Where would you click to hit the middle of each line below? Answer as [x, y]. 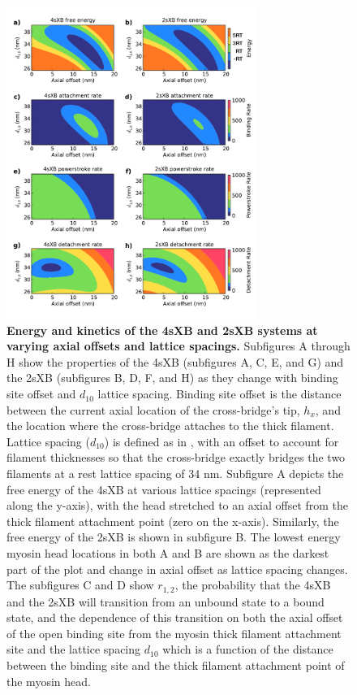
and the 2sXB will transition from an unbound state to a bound [166, 601]
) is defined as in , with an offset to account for [222, 441]
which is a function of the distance [248, 649]
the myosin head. [49, 681]
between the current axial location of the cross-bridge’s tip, [153, 409]
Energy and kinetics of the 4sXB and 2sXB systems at [162, 330]
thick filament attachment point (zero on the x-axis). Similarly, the [173, 521]
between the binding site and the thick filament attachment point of [176, 665]
